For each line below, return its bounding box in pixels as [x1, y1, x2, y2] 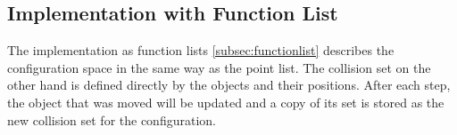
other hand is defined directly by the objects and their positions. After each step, [7, 75, 451, 94]
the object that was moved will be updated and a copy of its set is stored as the [7, 92, 445, 111]
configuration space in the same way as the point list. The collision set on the [7, 58, 431, 76]
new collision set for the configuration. [7, 110, 216, 129]
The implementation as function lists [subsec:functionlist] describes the [7, 41, 395, 60]
